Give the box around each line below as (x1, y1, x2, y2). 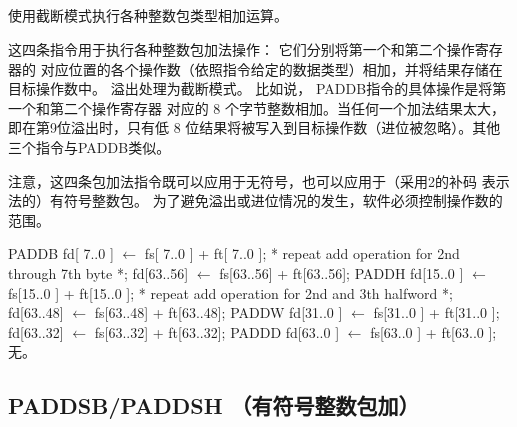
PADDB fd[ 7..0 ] (8, 243, 114, 264)
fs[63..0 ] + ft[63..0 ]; (370, 321, 497, 342)
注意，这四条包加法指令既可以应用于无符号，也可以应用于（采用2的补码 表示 (8, 170, 510, 191)
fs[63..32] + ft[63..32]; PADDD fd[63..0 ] (94, 321, 340, 342)
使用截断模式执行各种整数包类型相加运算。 (8, 5, 288, 26)
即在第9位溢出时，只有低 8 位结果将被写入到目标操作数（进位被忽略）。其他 (8, 117, 501, 138)
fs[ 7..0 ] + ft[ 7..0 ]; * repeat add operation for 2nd (144, 243, 460, 264)
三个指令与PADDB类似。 (8, 136, 171, 157)
